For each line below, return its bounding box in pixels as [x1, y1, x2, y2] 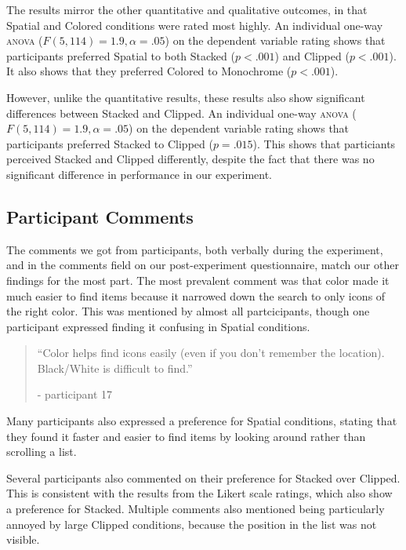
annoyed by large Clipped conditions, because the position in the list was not [6, 515, 377, 532]
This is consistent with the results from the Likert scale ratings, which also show [6, 485, 393, 501]
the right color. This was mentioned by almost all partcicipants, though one [6, 303, 370, 319]
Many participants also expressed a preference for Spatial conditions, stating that [6, 413, 397, 429]
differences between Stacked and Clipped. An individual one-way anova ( [6, 104, 357, 121]
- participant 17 [37, 386, 113, 402]
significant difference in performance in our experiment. [6, 166, 273, 182]
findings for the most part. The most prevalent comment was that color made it [6, 271, 390, 288]
